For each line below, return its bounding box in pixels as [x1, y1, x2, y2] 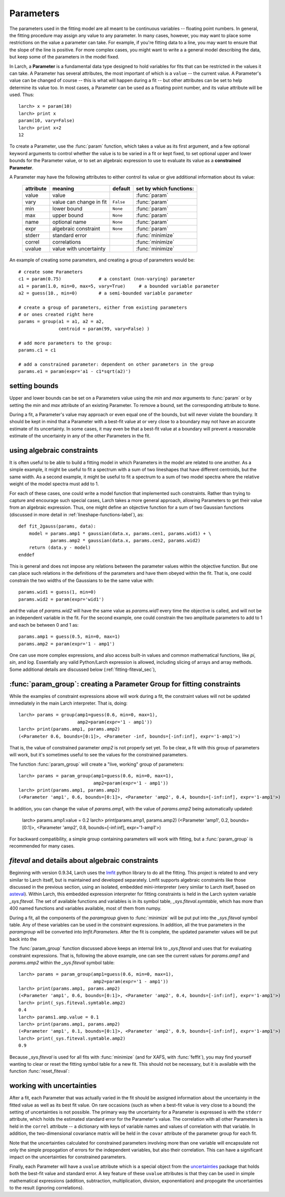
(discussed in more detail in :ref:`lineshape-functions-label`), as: [9, 511, 144, 517]
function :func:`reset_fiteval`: [9, 1068, 70, 1074]
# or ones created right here [18, 312, 94, 317]
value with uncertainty [52, 245, 106, 252]
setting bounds [9, 382, 58, 390]
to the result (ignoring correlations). [9, 1184, 84, 1190]
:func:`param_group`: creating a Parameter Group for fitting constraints [9, 680, 241, 688]
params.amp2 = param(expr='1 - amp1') [18, 641, 115, 647]
